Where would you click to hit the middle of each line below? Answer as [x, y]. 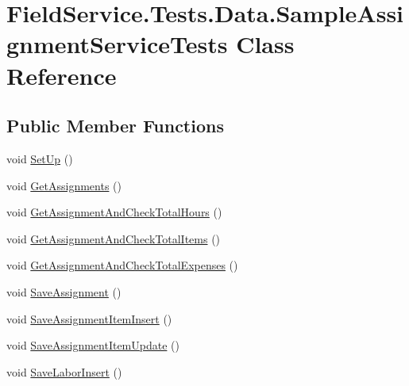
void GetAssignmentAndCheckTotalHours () [114, 212]
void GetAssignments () [64, 185]
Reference [62, 75]
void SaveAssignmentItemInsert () [89, 318]
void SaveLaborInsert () [64, 371]
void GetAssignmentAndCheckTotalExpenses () [122, 265]
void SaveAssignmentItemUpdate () [93, 345]
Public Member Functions [115, 126]
